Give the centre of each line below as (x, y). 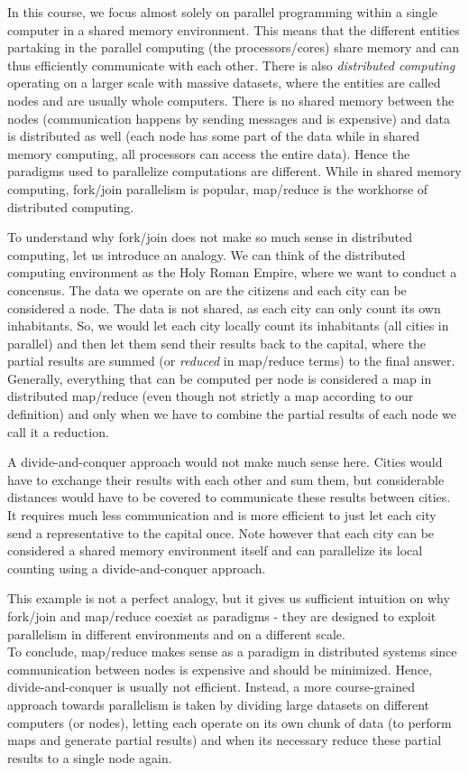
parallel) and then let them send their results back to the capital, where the (216, 343)
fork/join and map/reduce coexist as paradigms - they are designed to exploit (222, 616)
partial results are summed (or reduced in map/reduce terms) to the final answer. (231, 361)
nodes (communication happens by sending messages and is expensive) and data (229, 118)
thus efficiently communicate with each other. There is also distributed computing (231, 65)
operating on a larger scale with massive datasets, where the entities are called (224, 83)
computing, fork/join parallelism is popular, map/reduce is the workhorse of (218, 188)
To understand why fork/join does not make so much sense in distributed (210, 237)
